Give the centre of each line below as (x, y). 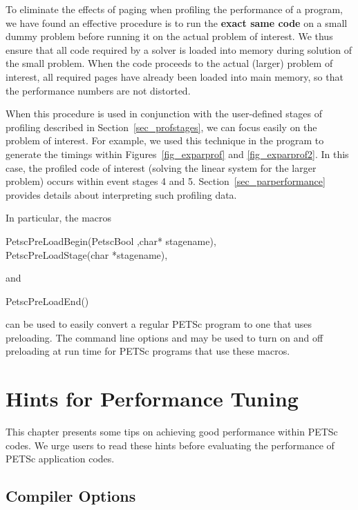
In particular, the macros (59, 218)
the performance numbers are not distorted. (98, 90)
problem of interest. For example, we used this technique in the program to (165, 140)
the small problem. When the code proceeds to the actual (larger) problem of (169, 63)
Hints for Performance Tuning (152, 399)
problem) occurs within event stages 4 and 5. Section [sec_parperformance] (166, 181)
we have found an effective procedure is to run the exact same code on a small (177, 22)
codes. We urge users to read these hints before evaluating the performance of (170, 445)
